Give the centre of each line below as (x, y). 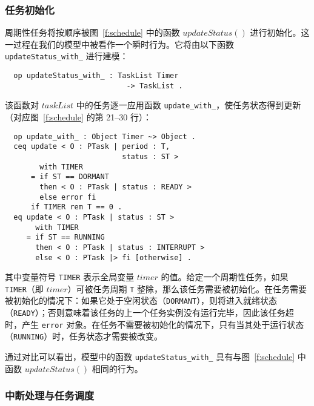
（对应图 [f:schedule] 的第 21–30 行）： (78, 117)
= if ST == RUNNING (65, 237)
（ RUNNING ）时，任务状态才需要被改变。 (84, 336)
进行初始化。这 (280, 32)
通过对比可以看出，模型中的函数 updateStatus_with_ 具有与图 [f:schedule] (150, 357)
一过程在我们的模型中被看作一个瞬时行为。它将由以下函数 (119, 44)
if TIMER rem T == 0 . (76, 207)
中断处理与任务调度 (50, 395)
